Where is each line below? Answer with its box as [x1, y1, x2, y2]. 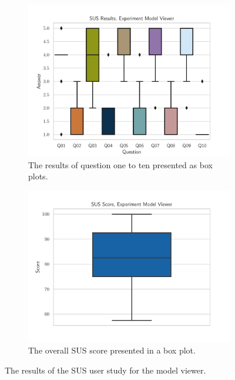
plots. [28, 170, 48, 182]
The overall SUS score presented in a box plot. [28, 344, 196, 356]
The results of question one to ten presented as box [28, 158, 213, 171]
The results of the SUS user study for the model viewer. [5, 364, 206, 376]
